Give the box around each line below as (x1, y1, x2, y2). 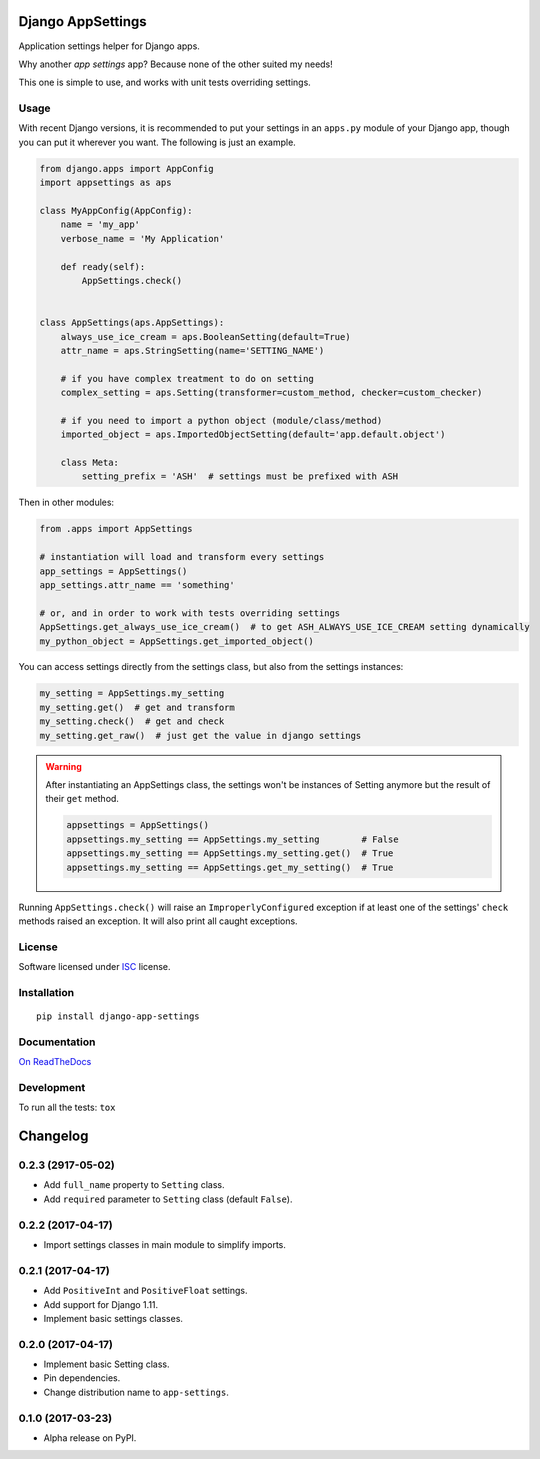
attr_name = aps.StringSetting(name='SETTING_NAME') (60, 345, 325, 356)
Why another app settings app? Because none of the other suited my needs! (18, 58, 334, 70)
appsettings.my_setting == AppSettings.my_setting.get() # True (66, 848, 394, 859)
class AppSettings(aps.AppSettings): (39, 317, 225, 329)
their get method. (45, 793, 120, 805)
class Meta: (60, 457, 120, 469)
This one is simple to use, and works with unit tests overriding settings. (18, 76, 312, 89)
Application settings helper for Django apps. (18, 40, 200, 52)
